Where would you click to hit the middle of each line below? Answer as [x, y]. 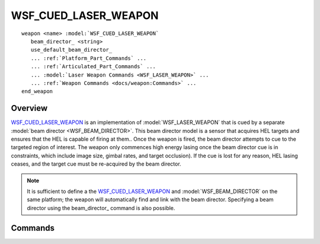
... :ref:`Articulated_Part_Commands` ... [93, 66]
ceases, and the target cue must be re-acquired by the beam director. [96, 164]
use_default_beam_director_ [71, 50]
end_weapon [37, 91]
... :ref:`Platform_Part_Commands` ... [89, 58]
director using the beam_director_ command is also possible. [101, 208]
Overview [29, 108]
